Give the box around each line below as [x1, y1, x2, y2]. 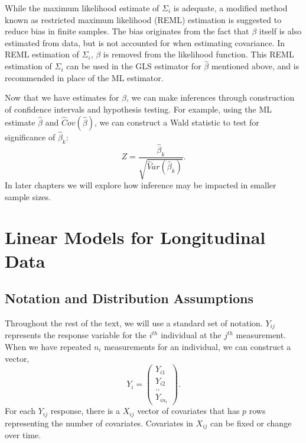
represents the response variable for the [5, 329, 147, 341]
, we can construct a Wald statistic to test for [94, 115, 259, 128]
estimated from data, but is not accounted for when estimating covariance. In [5, 36, 285, 49]
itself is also [259, 25, 302, 37]
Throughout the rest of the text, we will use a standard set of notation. [5, 316, 263, 329]
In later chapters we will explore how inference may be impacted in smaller [5, 179, 276, 191]
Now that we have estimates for [5, 91, 119, 104]
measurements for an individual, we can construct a [104, 341, 291, 353]
